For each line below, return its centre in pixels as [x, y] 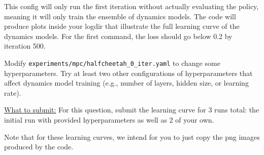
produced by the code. [39, 147]
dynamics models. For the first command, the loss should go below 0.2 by [118, 36]
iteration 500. [25, 46]
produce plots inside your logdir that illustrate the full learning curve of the [122, 26]
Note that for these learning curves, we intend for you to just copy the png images [132, 137]
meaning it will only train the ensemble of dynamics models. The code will [120, 16]
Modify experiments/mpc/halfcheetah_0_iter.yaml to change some [112, 63]
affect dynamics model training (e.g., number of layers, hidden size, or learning [126, 83]
